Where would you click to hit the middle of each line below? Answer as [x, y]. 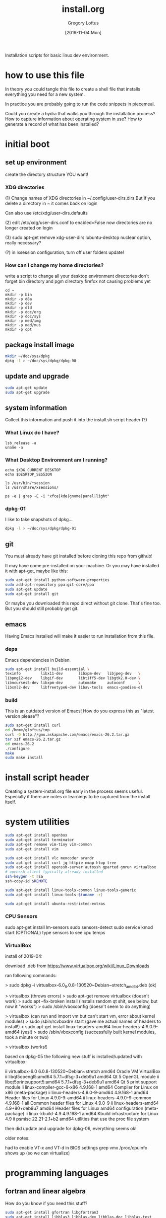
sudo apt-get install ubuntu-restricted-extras [55, 904]
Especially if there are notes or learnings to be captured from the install [78, 797]
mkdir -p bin [19, 295]
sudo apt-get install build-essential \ [48, 669]
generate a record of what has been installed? [52, 124]
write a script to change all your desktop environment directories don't [77, 276]
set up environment [36, 162]
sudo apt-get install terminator [40, 840]
